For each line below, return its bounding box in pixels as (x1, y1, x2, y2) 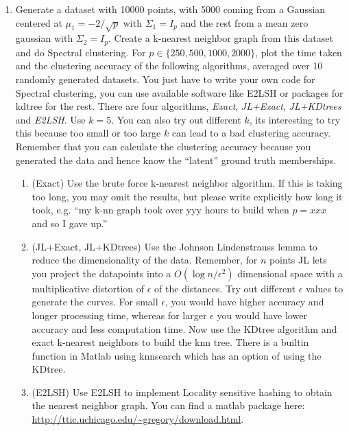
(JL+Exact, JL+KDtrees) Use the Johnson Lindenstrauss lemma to (32, 239, 317, 253)
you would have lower (217, 307, 307, 322)
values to (306, 281, 344, 295)
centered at (15, 15, 62, 30)
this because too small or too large (15, 126, 161, 140)
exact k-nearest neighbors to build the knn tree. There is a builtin (32, 335, 309, 349)
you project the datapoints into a (32, 266, 171, 280)
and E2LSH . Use (15, 112, 86, 126)
